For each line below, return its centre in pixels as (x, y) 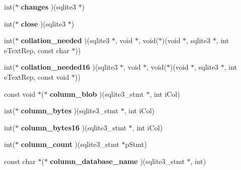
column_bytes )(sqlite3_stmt (70, 111)
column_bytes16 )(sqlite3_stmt (74, 127)
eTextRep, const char (37, 50)
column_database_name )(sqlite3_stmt (117, 161)
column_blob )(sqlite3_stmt (97, 94)
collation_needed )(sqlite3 (65, 40)
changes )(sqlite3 (48, 7)
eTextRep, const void (37, 76)
